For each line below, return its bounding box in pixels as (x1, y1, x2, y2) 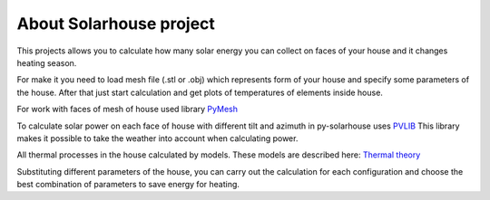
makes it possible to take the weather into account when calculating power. (16, 132, 299, 144)
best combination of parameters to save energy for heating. (16, 179, 240, 190)
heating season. (16, 57, 77, 68)
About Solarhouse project (16, 14, 215, 33)
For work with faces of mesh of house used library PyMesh (16, 104, 238, 115)
